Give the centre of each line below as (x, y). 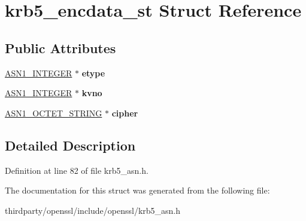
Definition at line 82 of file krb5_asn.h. (77, 170)
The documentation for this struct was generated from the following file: (137, 190)
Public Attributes (60, 47)
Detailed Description (70, 145)
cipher (125, 113)
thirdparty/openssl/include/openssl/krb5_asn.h (93, 210)
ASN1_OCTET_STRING (54, 113)
